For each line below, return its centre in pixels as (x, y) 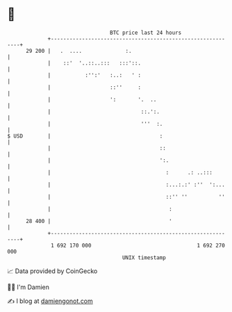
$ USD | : (85, 136)
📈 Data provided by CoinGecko (52, 271)
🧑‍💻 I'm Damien (28, 287)
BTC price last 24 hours (146, 33)
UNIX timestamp (144, 257)
